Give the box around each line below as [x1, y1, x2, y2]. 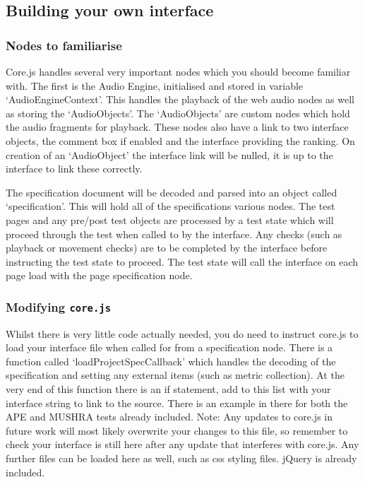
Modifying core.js [6, 298, 112, 315]
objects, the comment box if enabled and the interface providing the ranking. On [6, 133, 355, 148]
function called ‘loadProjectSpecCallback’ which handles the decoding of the [6, 353, 336, 368]
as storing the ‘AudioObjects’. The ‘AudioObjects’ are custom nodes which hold [6, 105, 350, 120]
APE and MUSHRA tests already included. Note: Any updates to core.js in [6, 409, 333, 424]
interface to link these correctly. [6, 161, 143, 176]
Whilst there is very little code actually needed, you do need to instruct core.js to [6, 326, 359, 341]
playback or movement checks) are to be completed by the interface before [6, 240, 328, 255]
